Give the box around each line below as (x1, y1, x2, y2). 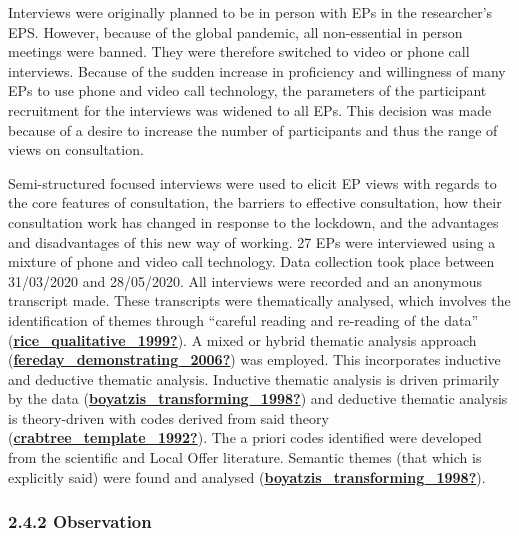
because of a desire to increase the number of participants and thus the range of (8, 119, 498, 140)
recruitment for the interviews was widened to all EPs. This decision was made (8, 99, 492, 120)
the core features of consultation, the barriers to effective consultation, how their (8, 192, 502, 213)
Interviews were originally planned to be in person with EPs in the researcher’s (8, 2, 493, 22)
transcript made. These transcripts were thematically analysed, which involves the (8, 290, 511, 311)
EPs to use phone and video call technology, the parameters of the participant (8, 80, 487, 101)
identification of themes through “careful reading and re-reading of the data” (8, 309, 479, 330)
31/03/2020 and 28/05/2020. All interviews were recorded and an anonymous (8, 270, 482, 291)
